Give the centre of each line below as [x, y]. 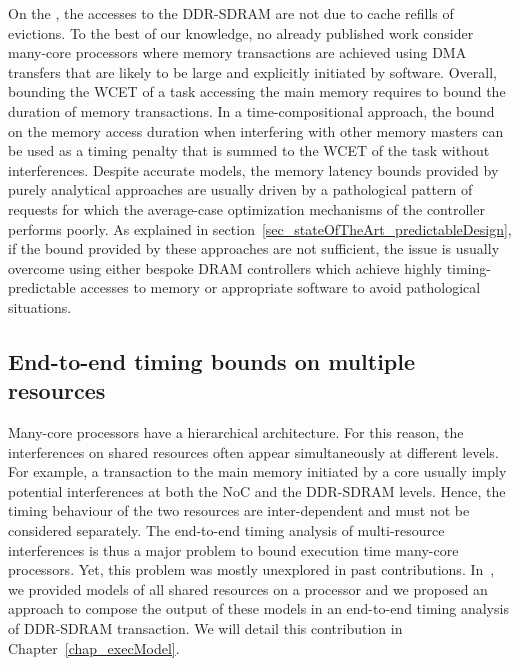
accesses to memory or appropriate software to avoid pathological [280, 287]
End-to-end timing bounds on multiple [212, 360]
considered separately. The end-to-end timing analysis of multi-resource [226, 530]
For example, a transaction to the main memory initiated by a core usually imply [257, 471]
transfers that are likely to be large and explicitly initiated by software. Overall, [252, 71]
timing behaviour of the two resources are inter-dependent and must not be [239, 510]
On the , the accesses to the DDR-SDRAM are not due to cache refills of [231, 13]
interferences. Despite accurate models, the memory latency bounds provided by [253, 169]
